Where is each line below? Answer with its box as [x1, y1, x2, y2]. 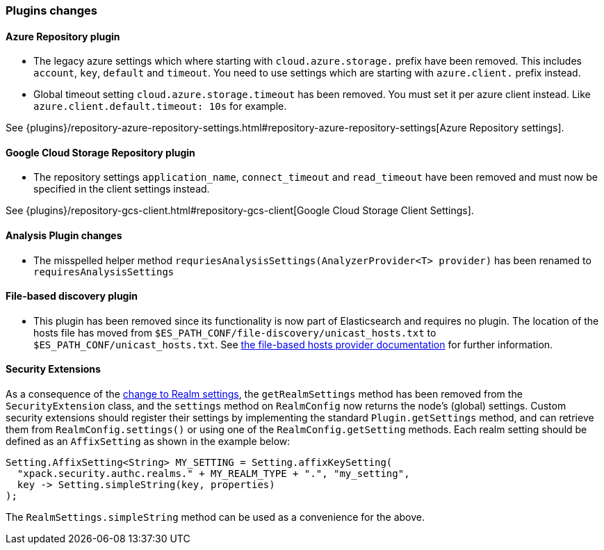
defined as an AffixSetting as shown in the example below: [6, 435, 291, 448]
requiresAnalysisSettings [33, 266, 174, 277]
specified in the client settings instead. [33, 183, 210, 195]
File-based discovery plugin [6, 290, 138, 302]
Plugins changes [6, 3, 97, 17]
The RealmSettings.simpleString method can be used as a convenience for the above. [6, 511, 425, 524]
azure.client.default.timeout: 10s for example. [33, 100, 287, 113]
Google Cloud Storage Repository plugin [6, 146, 195, 159]
